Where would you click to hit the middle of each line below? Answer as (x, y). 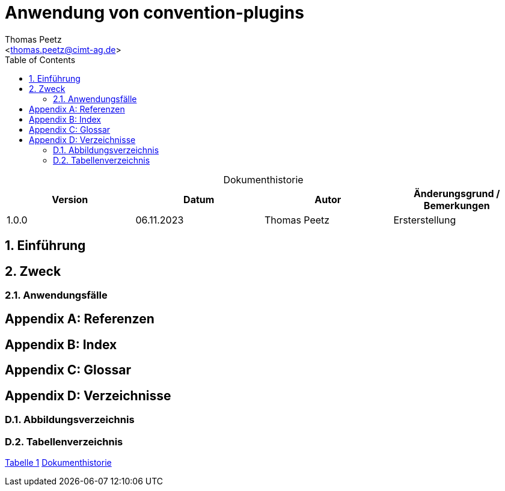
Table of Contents (40, 59)
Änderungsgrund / (457, 193)
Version (70, 199)
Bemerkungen (457, 205)
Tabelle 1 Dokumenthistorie (58, 462)
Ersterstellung (425, 220)
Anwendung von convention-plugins (155, 13)
